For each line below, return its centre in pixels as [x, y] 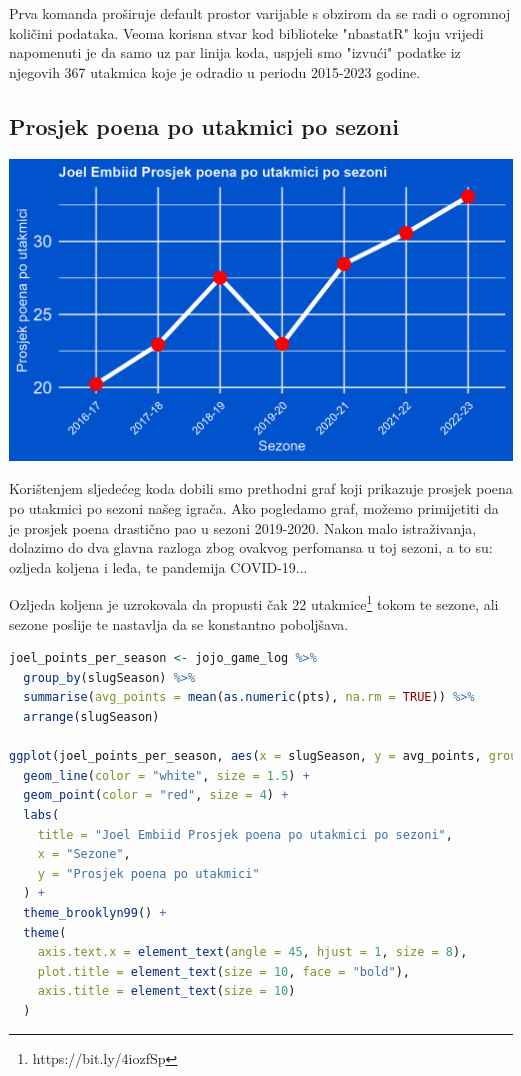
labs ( [41, 814]
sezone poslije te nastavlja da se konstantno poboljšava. [179, 623]
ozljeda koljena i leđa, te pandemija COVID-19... [158, 566]
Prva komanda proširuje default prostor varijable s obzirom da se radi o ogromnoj [260, 13]
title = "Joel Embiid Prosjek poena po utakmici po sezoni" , [245, 834]
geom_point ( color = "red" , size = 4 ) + [156, 795]
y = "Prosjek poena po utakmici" [148, 873]
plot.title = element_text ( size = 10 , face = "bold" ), [223, 971]
